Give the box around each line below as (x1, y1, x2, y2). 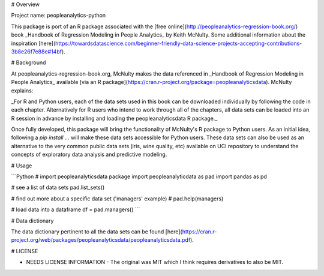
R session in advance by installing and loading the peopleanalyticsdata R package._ (11, 115, 218, 122)
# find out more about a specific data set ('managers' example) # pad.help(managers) (11, 195, 224, 202)
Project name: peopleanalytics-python (11, 12, 106, 19)
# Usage (11, 162, 32, 169)
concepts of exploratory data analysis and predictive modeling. (11, 151, 167, 158)
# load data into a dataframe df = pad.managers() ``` (11, 206, 140, 213)
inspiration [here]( (11, 40, 56, 47)
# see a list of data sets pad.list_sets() (11, 184, 105, 191)
